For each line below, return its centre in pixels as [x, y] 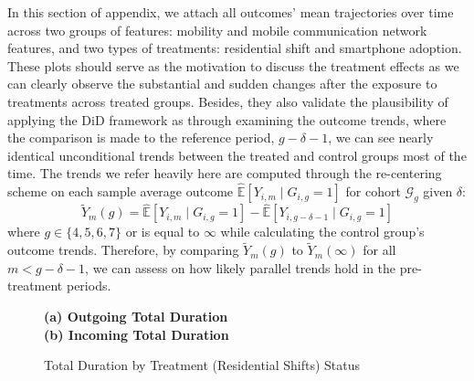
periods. [89, 286]
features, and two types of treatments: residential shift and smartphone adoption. [235, 48]
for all [379, 250]
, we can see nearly [381, 138]
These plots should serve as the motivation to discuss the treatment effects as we [233, 65]
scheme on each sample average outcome [121, 191]
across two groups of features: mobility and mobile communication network [217, 30]
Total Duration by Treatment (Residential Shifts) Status [202, 365]
